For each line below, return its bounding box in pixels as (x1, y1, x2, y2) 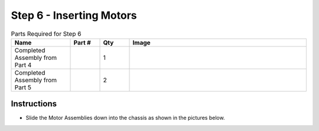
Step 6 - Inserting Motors (11, 9, 137, 22)
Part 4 (14, 61, 32, 69)
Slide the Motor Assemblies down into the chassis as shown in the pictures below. (25, 115, 225, 122)
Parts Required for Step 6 (11, 29, 82, 38)
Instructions (11, 99, 57, 109)
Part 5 (14, 83, 32, 91)
